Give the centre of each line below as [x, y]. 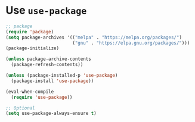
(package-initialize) [32, 48]
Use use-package [46, 10]
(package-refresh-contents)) [47, 65]
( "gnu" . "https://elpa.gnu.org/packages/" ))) [131, 43]
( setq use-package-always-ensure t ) [51, 114]
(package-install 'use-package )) [52, 81]
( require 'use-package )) [42, 97]
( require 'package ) [30, 32]
